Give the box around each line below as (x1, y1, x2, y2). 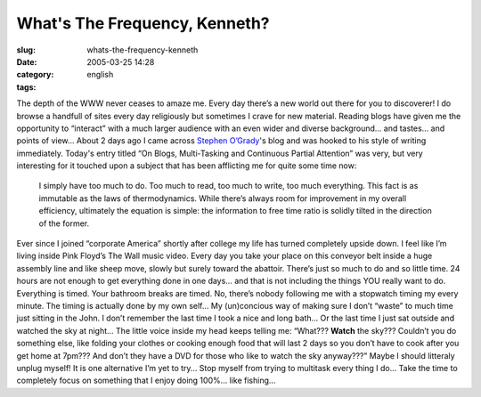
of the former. (38, 218, 89, 229)
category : (16, 69, 54, 80)
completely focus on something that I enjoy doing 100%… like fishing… (16, 375, 276, 386)
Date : (16, 56, 37, 67)
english (86, 69, 114, 80)
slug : (16, 45, 36, 55)
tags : (16, 81, 37, 93)
